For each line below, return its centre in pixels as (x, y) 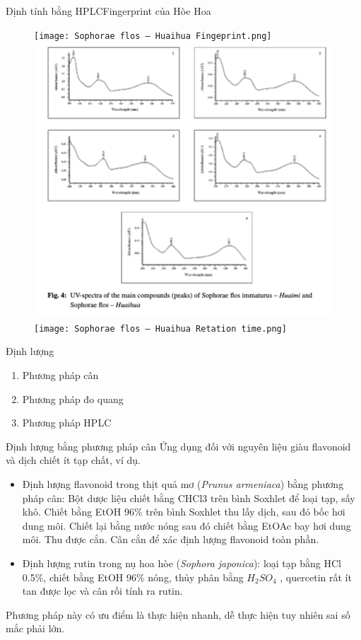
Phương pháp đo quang (73, 398)
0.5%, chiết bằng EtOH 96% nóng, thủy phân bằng (133, 577)
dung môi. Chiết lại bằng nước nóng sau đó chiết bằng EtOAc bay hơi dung (187, 525)
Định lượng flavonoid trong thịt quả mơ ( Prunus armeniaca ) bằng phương (183, 483)
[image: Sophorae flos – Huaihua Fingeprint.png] (153, 36)
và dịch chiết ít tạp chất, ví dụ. (73, 460)
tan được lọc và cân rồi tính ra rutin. (102, 591)
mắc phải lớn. (35, 628)
